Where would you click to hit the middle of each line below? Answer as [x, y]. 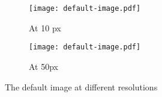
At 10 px [45, 27]
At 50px [43, 66]
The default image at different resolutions [81, 86]
